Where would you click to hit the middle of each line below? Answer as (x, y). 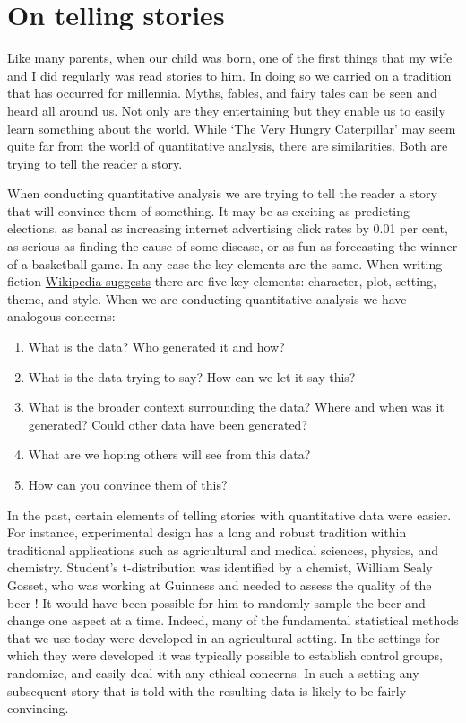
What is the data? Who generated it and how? (156, 347)
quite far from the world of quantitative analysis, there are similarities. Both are (228, 146)
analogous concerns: (61, 316)
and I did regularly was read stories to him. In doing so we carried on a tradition (229, 75)
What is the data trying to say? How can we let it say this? (192, 376)
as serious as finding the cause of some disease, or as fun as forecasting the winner (233, 246)
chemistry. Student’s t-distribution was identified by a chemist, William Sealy (220, 567)
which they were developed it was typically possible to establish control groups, (225, 655)
